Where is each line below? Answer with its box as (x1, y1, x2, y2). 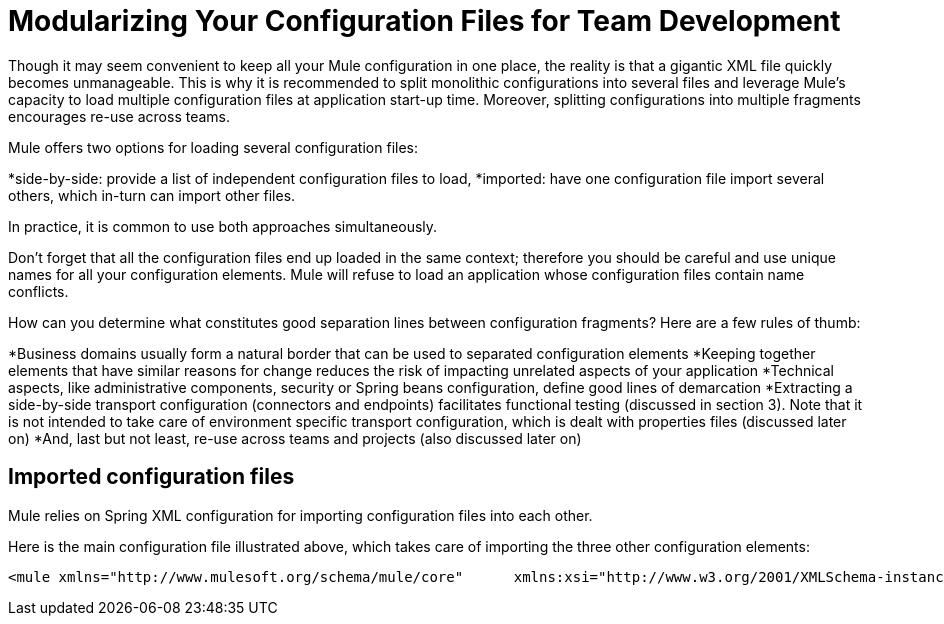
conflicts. (8, 282, 69, 300)
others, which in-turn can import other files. (8, 186, 296, 204)
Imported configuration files (8, 464, 295, 490)
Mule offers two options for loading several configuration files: (8, 138, 418, 156)
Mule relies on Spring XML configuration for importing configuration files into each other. (8, 506, 593, 524)
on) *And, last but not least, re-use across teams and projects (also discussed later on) (8, 429, 582, 447)
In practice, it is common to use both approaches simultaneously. (8, 217, 438, 235)
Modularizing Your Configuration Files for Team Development (8, 4, 841, 38)
